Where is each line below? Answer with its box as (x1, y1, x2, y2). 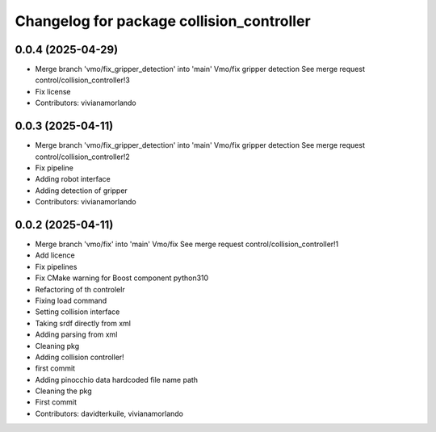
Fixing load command (35, 296, 107, 305)
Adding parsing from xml (35, 329, 118, 339)
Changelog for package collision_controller (15, 12, 311, 30)
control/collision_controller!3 (35, 75, 131, 85)
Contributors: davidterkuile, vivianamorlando (35, 409, 183, 418)
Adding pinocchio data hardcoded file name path (35, 375, 198, 384)
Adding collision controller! (35, 352, 124, 362)
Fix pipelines (35, 262, 78, 271)
